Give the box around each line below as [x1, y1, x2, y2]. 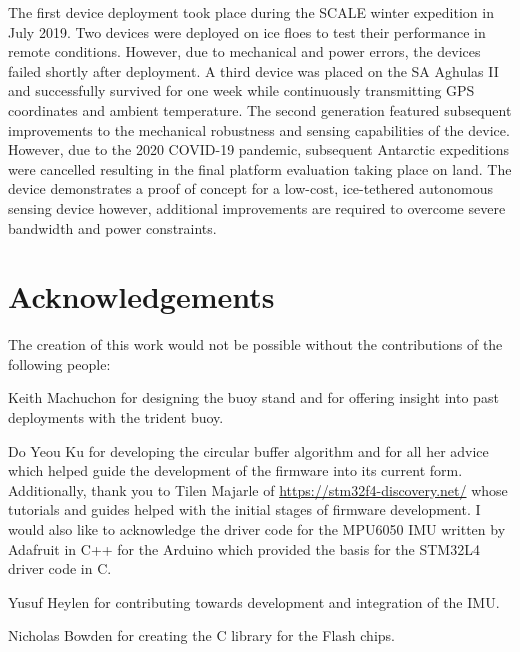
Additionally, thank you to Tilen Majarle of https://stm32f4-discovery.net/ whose [8, 479, 508, 500]
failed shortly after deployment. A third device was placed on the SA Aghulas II [8, 60, 499, 81]
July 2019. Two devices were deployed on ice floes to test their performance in [8, 21, 486, 42]
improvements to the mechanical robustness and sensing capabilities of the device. [8, 119, 510, 140]
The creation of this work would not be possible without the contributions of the [8, 334, 503, 355]
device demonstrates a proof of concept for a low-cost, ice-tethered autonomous [8, 178, 493, 199]
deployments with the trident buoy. [8, 407, 224, 428]
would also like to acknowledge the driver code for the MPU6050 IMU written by [8, 519, 506, 539]
